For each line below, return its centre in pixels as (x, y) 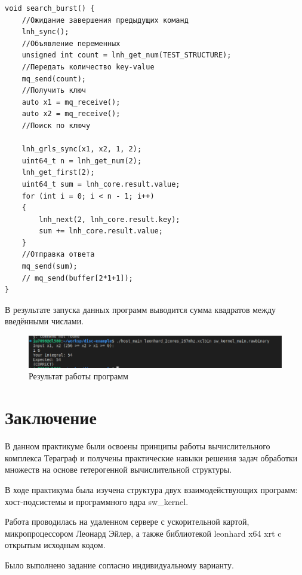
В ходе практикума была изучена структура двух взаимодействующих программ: (151, 489)
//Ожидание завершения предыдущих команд (105, 20)
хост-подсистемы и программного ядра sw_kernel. (97, 501)
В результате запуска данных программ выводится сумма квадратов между (141, 309)
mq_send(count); (54, 79)
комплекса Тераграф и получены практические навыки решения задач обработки (151, 457)
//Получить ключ (54, 91)
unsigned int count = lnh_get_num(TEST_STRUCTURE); (127, 55)
